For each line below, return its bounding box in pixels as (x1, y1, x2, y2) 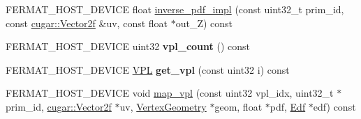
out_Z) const (175, 15, 233, 30)
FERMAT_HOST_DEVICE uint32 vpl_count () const (6, 39, 250, 54)
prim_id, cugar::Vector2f (6, 99, 112, 113)
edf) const (313, 99, 356, 113)
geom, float (214, 99, 263, 113)
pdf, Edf (270, 99, 306, 113)
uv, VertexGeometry (119, 99, 207, 113)
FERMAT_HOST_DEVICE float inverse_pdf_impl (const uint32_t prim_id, (6, 2, 344, 16)
